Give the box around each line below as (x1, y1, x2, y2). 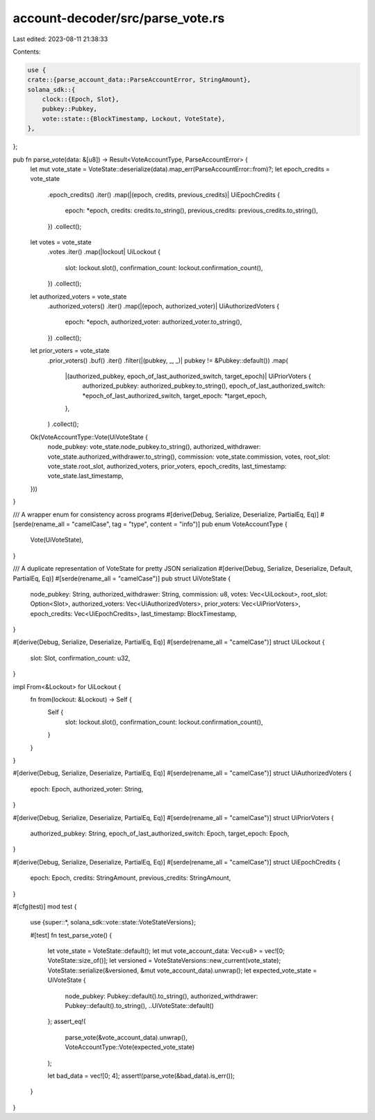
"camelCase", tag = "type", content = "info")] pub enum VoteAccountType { (72, 519, 287, 528)
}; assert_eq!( (47, 1017, 86, 1026)
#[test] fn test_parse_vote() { (30, 931, 112, 939)
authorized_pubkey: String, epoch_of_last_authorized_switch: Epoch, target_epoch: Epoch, (30, 829, 290, 837)
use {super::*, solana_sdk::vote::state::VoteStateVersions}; (30, 918, 196, 926)
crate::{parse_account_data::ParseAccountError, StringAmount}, (27, 76, 251, 84)
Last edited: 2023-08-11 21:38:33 (12, 35, 108, 43)
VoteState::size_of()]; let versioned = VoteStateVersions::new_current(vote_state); (47, 956, 281, 965)
